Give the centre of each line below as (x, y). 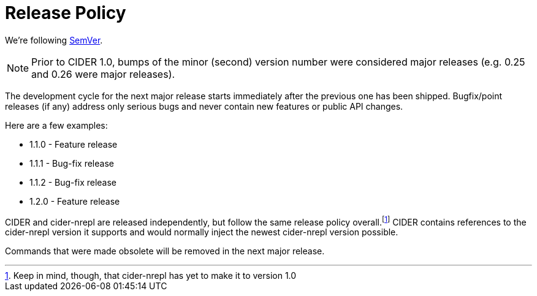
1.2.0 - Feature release (75, 201)
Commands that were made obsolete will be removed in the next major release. (165, 251)
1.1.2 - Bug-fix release (73, 182)
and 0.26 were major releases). (103, 74)
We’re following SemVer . (54, 40)
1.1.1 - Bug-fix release (72, 163)
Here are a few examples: (56, 125)
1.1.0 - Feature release (74, 144)
